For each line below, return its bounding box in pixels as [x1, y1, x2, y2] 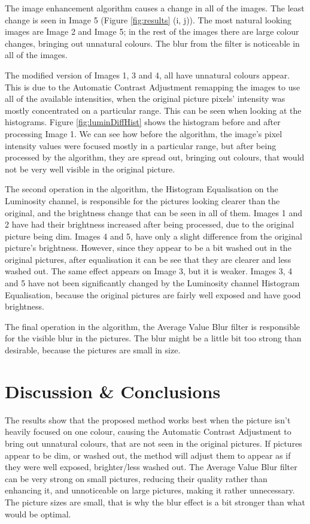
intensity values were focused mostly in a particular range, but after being [5, 139, 276, 152]
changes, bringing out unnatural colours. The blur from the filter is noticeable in [5, 37, 300, 49]
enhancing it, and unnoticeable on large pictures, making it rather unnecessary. [5, 484, 295, 496]
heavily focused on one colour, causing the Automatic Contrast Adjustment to [5, 425, 291, 438]
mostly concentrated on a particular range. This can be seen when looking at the [5, 104, 302, 116]
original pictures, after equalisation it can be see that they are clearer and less [5, 253, 291, 265]
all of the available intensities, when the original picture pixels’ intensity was [5, 92, 285, 105]
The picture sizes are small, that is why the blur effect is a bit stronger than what [5, 495, 305, 508]
